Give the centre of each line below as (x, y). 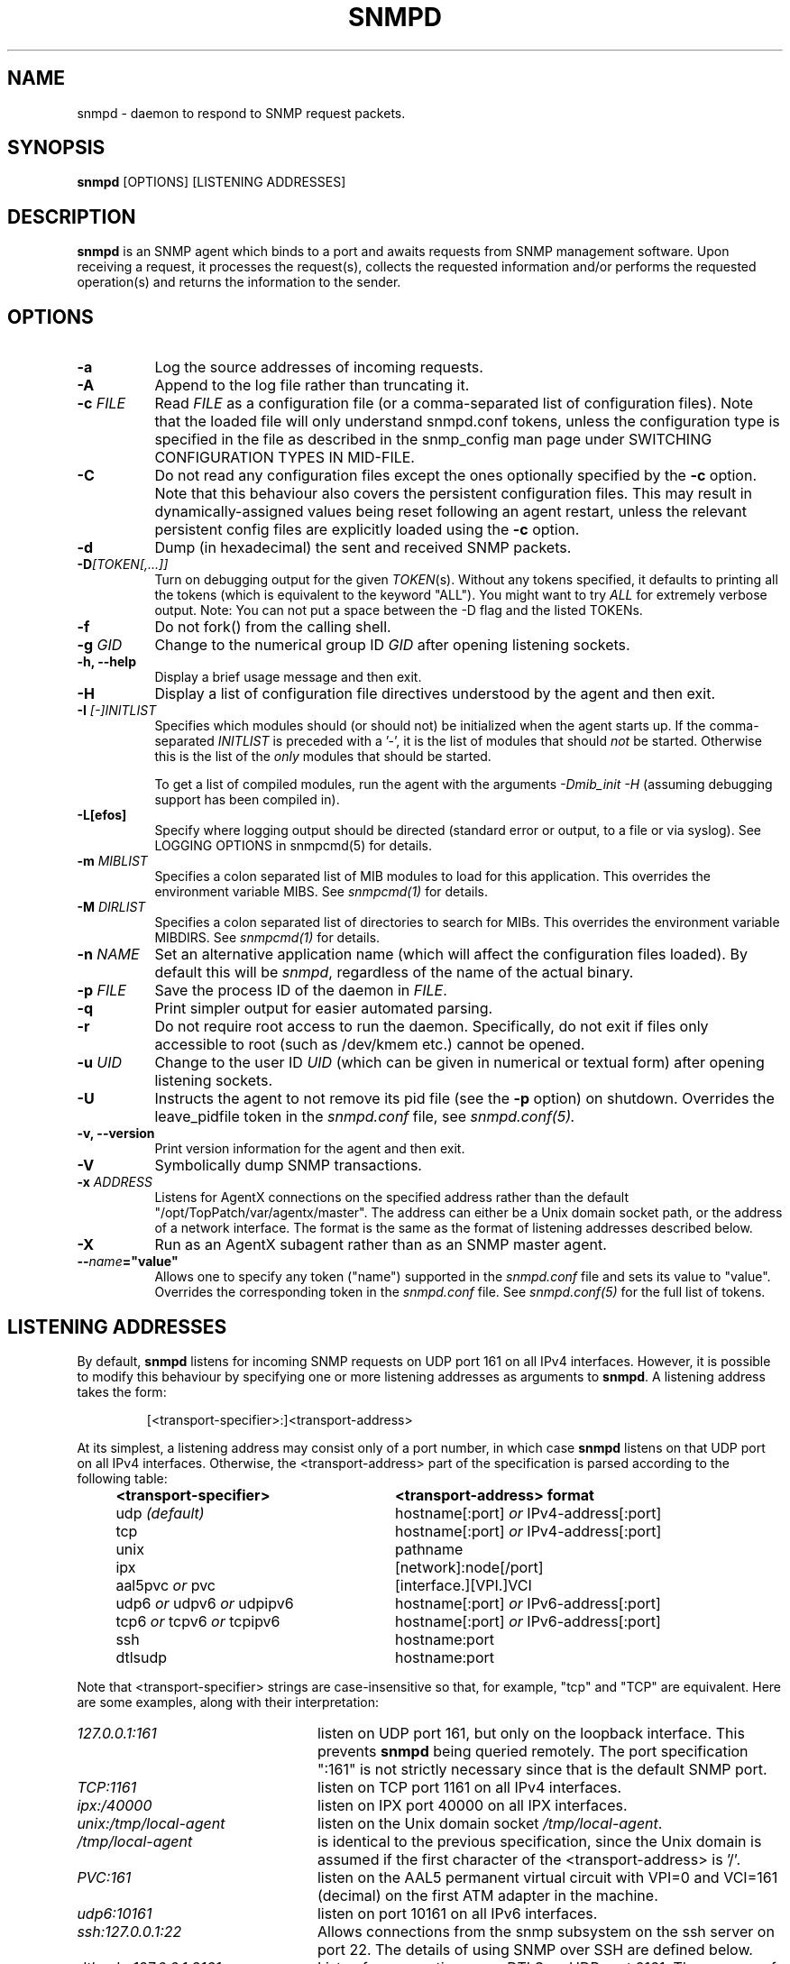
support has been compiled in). (247, 800)
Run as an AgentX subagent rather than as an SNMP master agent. (381, 1245)
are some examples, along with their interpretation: (228, 1702)
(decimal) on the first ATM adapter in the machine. (487, 1895)
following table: (122, 1478)
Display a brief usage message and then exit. (288, 677)
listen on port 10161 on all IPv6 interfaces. (457, 1913)
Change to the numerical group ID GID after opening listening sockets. (392, 645)
